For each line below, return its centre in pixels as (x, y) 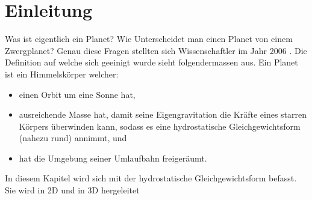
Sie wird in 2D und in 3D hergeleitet (72, 190)
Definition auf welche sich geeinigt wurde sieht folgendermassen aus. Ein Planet (151, 62)
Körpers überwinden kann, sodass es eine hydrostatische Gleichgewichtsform (160, 126)
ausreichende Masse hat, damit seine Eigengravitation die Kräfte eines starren (163, 114)
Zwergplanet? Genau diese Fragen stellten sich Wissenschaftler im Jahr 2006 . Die (156, 50)
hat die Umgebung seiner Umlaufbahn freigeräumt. (113, 158)
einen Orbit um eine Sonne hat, (77, 94)
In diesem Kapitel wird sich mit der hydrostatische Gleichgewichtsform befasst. (151, 178)
